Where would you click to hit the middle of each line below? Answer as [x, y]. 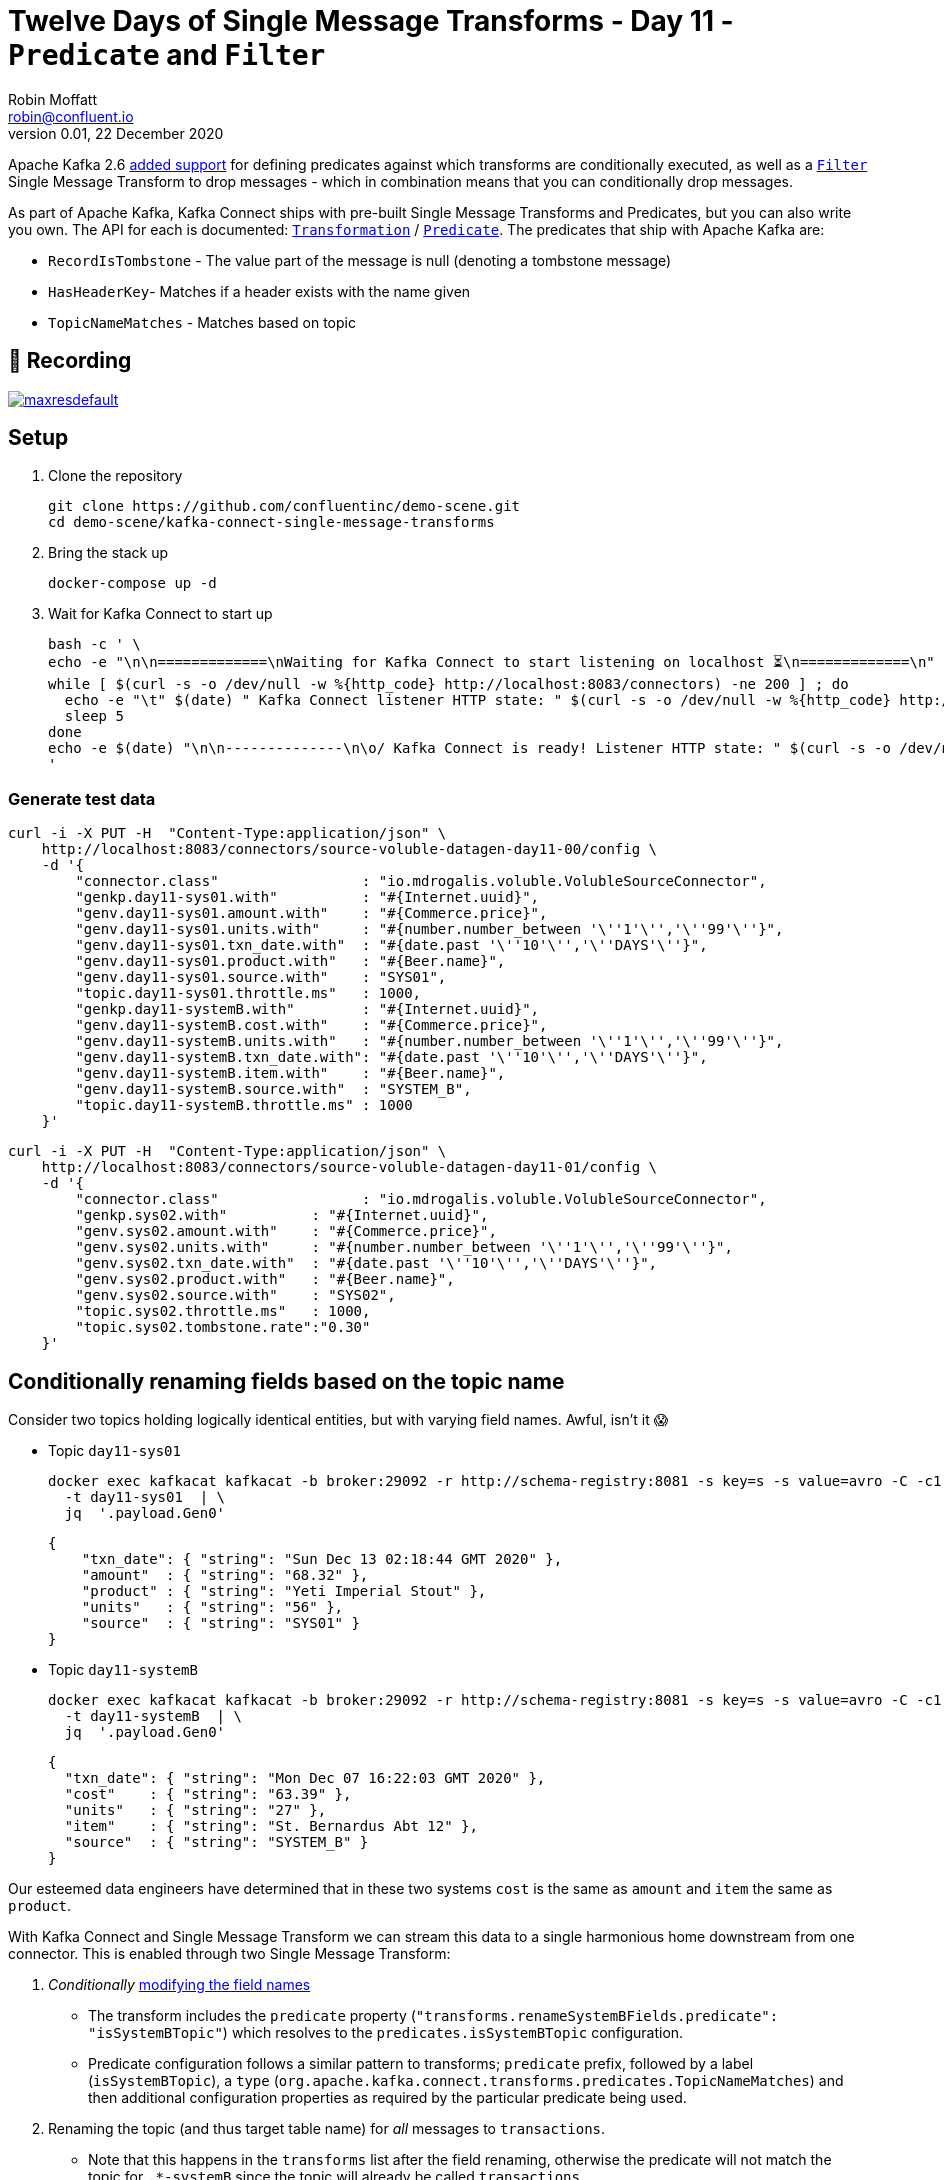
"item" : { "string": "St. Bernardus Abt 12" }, [271, 1826]
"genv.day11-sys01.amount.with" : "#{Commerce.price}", [311, 913]
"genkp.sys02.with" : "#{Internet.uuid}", [282, 1215]
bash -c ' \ [94, 644]
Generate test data [82, 798]
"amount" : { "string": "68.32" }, [225, 1575]
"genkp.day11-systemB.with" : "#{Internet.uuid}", [307, 1009]
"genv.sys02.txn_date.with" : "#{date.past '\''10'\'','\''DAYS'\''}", [366, 1263]
